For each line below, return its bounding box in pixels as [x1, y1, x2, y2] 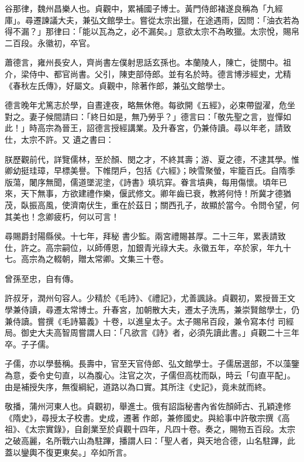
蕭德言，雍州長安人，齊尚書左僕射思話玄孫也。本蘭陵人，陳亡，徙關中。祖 [5, 56, 291, 68]
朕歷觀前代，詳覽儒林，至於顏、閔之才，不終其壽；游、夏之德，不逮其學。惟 [5, 153, 299, 165]
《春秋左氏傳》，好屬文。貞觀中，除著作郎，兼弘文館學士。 [5, 79, 230, 91]
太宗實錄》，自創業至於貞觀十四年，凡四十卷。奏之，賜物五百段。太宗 [29, 423, 295, 435]
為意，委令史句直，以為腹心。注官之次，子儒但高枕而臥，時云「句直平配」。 [5, 369, 295, 381]
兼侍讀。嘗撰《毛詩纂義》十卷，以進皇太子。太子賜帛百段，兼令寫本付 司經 [5, 315, 294, 327]
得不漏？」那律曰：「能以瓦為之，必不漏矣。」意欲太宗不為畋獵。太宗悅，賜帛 [5, 25, 299, 37]
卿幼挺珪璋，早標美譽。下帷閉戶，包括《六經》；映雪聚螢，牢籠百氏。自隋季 [5, 164, 295, 177]
